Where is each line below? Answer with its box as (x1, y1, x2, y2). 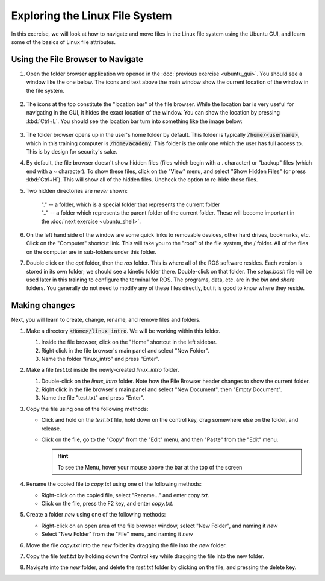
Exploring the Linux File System (11, 9, 172, 22)
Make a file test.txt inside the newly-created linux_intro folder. (26, 366, 179, 374)
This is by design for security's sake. (26, 148, 117, 155)
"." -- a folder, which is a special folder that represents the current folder (41, 201, 221, 208)
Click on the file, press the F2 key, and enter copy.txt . (41, 500, 174, 507)
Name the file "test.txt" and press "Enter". (41, 394, 145, 401)
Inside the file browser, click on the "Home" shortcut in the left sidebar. (41, 338, 217, 346)
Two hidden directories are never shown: (26, 187, 128, 194)
